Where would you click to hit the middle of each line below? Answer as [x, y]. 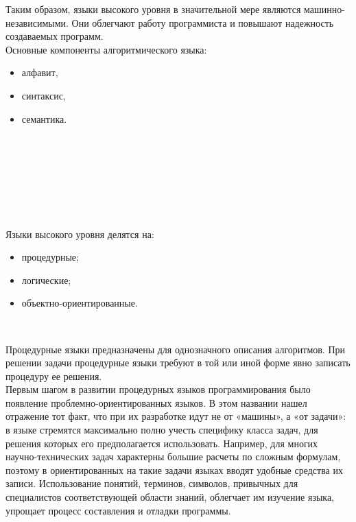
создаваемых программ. [55, 36]
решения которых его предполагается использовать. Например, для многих [162, 443]
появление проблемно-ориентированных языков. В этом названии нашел [156, 402]
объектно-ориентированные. [80, 303]
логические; [46, 280]
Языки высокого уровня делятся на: [80, 234]
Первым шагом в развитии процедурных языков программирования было [158, 389]
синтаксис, [44, 95]
